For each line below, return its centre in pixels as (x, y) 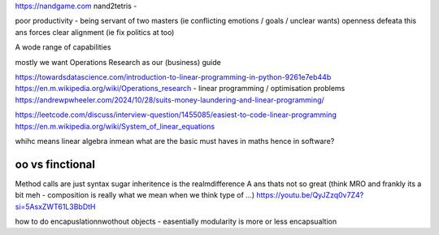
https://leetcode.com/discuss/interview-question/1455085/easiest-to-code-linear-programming (176, 115)
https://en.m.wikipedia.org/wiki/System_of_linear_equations (115, 126)
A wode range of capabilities (63, 47)
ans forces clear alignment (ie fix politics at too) (95, 32)
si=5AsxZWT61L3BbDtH (55, 207)
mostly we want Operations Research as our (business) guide (118, 62)
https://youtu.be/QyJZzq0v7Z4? (310, 195)
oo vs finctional (55, 164)
